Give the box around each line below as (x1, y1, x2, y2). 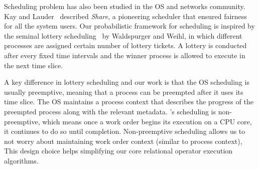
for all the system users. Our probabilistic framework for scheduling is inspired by (4, 21, 255, 31)
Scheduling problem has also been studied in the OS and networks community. (4, 1, 245, 11)
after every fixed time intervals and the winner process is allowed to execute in (4, 50, 245, 60)
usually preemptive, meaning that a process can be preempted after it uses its (4, 86, 243, 97)
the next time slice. (4, 60, 63, 70)
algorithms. (4, 155, 39, 165)
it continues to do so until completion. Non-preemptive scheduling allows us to (4, 126, 245, 136)
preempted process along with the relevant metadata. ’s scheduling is (4, 106, 216, 116)
